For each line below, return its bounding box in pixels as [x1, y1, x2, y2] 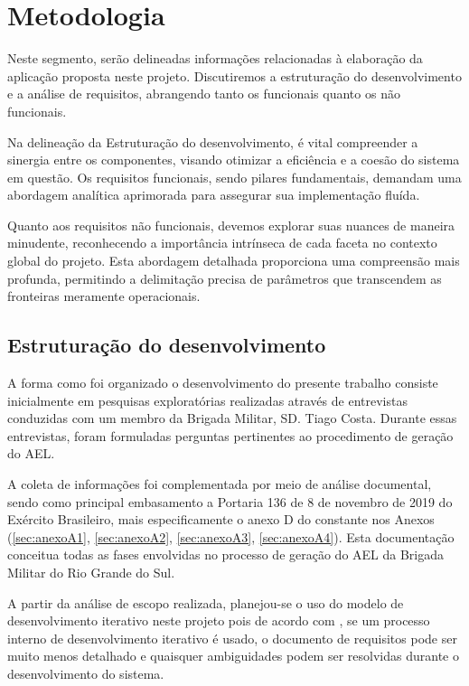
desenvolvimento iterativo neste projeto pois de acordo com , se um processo [7, 611, 430, 630]
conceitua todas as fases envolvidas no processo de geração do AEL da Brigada [7, 545, 445, 564]
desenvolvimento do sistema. [7, 663, 164, 682]
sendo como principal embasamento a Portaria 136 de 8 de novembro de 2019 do [7, 492, 453, 511]
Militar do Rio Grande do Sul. [7, 562, 175, 581]
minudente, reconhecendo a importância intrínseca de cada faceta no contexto [7, 233, 437, 252]
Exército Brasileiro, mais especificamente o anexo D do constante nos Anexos [7, 510, 435, 529]
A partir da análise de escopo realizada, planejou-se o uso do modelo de [7, 593, 404, 612]
